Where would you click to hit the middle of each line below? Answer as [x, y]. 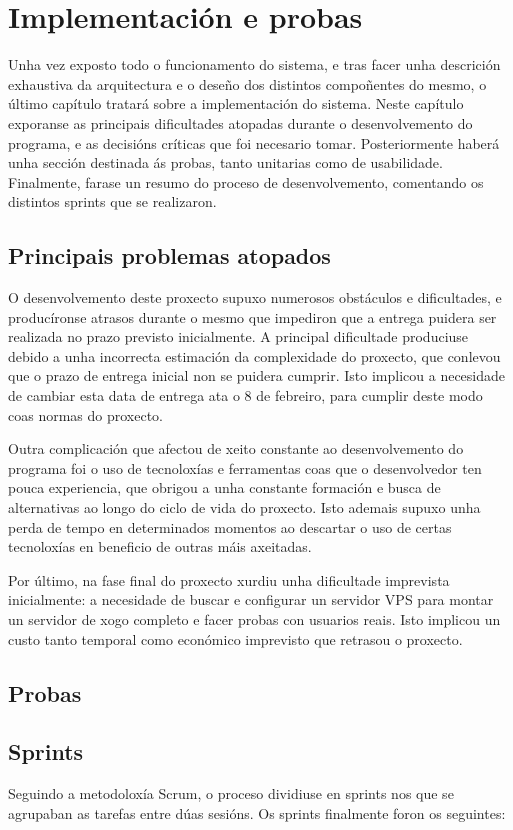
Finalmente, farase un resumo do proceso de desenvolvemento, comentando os [246, 181]
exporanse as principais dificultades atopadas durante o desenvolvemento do [240, 122]
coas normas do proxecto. [85, 414]
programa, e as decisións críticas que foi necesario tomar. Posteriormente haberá [254, 142]
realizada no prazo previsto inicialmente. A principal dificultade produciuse [238, 336]
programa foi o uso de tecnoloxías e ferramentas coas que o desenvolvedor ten [245, 467]
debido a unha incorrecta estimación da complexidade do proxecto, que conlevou [254, 355]
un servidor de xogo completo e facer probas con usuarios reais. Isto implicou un [254, 618]
